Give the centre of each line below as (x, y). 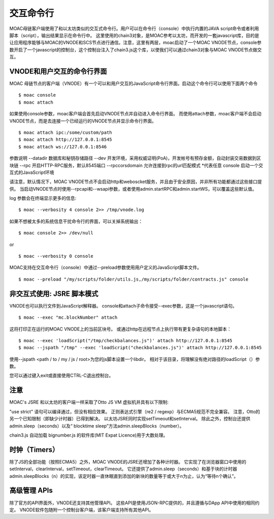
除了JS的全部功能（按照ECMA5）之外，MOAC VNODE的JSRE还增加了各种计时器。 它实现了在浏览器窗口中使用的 (128, 462)
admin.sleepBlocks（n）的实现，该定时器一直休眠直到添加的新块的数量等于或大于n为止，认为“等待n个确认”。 (124, 476)
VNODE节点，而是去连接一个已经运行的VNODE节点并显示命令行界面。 (83, 121)
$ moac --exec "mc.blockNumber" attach (68, 317)
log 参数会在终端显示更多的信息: (43, 198)
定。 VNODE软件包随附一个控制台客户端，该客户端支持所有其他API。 (81, 510)
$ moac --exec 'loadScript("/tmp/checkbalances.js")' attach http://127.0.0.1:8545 (126, 340)
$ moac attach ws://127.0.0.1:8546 (63, 147)
